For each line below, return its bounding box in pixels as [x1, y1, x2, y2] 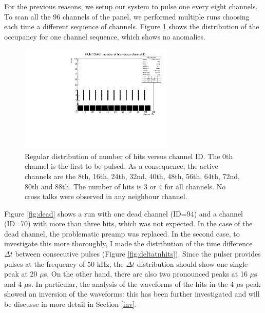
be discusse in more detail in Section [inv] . [4, 299, 137, 309]
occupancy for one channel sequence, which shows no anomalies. [4, 31, 205, 42]
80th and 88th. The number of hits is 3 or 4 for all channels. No [25, 181, 226, 191]
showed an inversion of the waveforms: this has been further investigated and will [4, 288, 260, 299]
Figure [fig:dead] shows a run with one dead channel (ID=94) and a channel [4, 208, 243, 219]
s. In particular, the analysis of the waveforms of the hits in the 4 [28, 278, 234, 289]
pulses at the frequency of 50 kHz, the [4, 258, 124, 269]
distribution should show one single [137, 258, 248, 269]
